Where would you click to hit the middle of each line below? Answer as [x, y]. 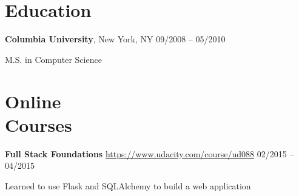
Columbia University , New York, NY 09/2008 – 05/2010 [115, 39]
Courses [39, 124]
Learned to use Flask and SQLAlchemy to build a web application [128, 185]
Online [33, 101]
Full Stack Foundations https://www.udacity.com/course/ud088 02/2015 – [149, 153]
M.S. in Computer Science [53, 59]
